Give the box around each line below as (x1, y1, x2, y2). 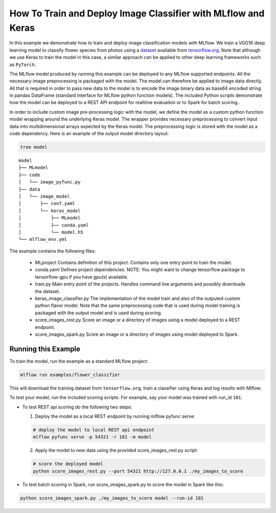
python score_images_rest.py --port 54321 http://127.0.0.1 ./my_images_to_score (33, 468, 244, 474)
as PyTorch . (9, 61, 36, 68)
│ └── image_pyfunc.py (18, 179, 81, 185)
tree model (20, 144, 48, 150)
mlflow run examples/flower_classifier (20, 372, 120, 378)
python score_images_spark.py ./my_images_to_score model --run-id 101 (20, 495, 204, 501)
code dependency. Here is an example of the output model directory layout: (9, 131, 169, 137)
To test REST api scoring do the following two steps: (22, 404, 132, 410)
